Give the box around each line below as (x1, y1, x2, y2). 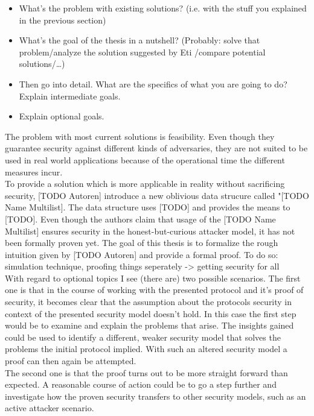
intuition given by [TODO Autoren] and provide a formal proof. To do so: (5, 248, 278, 260)
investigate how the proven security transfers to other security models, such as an (5, 389, 306, 402)
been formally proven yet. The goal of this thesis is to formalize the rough (5, 236, 278, 249)
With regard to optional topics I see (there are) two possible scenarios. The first (5, 271, 301, 284)
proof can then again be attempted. (5, 355, 136, 367)
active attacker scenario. (5, 402, 94, 414)
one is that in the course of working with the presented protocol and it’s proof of (5, 283, 304, 296)
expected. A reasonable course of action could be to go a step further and (5, 378, 277, 391)
